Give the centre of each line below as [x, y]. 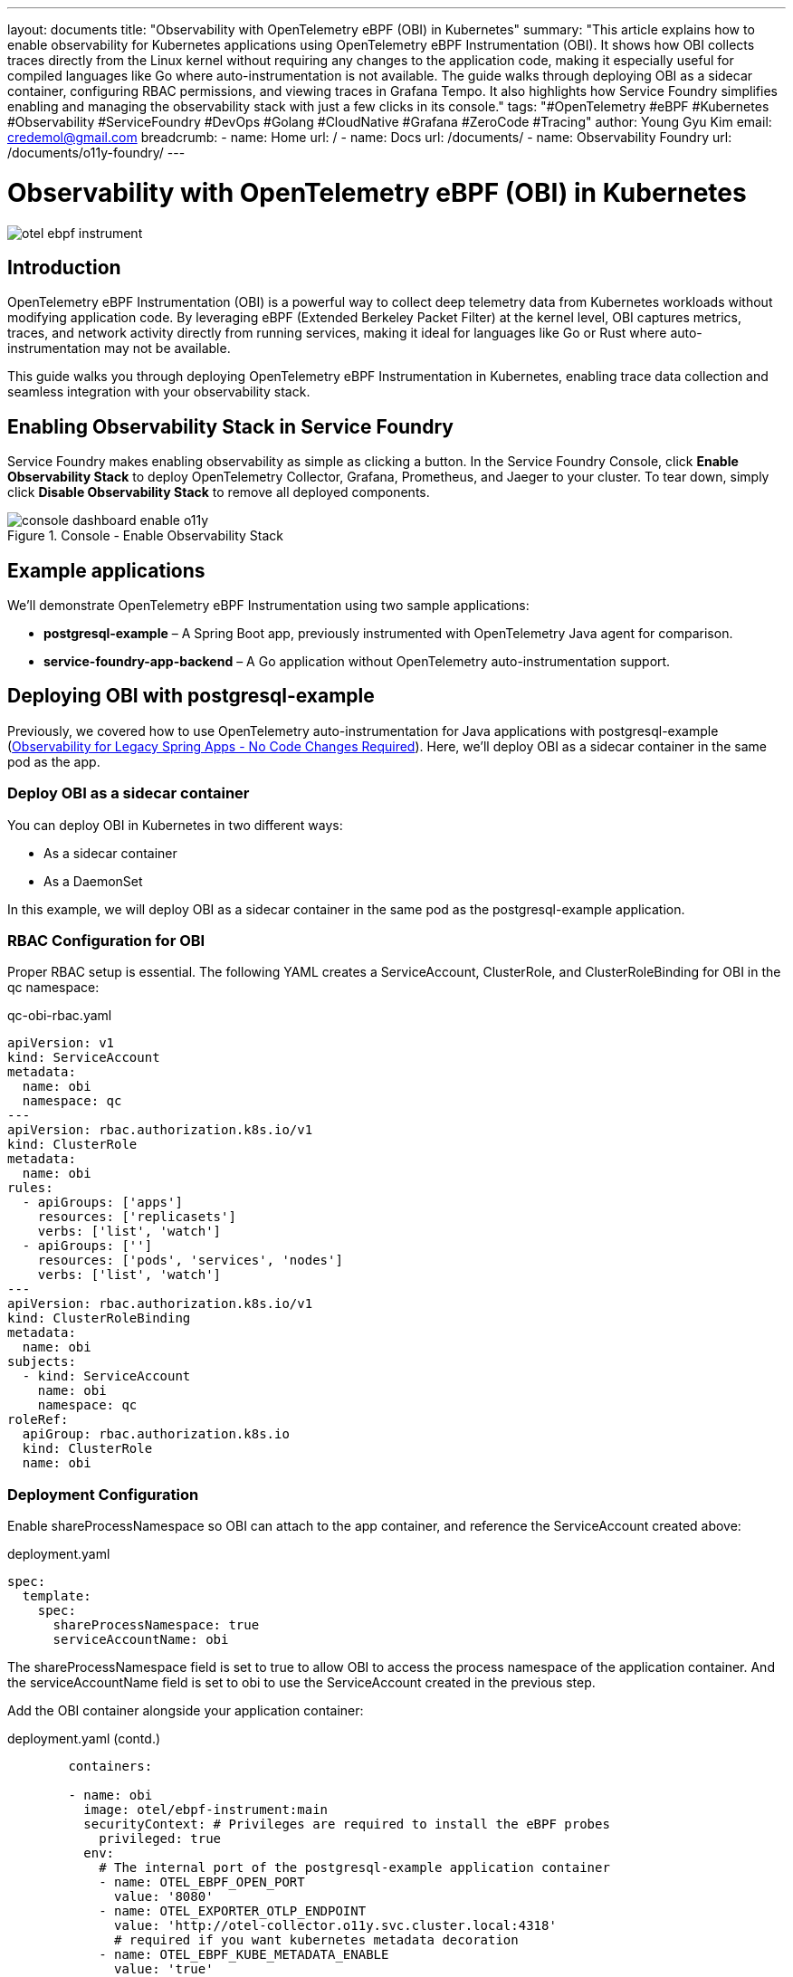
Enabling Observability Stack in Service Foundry [230, 426]
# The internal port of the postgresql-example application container [354, 1868]
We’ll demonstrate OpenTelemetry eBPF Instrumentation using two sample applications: [268, 606]
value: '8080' [164, 1897]
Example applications [106, 570]
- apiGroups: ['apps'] [102, 1203]
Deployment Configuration [103, 1494]
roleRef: [38, 1420]
